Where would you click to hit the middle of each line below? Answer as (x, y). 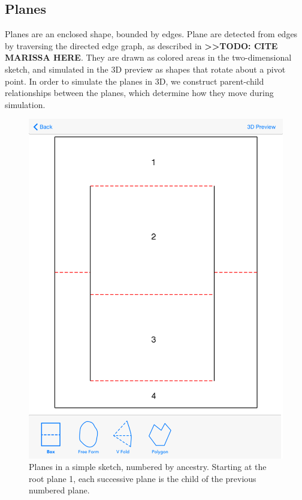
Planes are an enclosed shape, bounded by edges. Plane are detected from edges (151, 34)
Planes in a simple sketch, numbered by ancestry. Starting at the (148, 467)
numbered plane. (59, 490)
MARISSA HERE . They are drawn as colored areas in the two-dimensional (148, 57)
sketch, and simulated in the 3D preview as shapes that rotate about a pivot (145, 69)
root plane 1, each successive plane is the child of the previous (143, 478)
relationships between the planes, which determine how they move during (139, 93)
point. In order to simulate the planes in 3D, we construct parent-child (135, 81)
